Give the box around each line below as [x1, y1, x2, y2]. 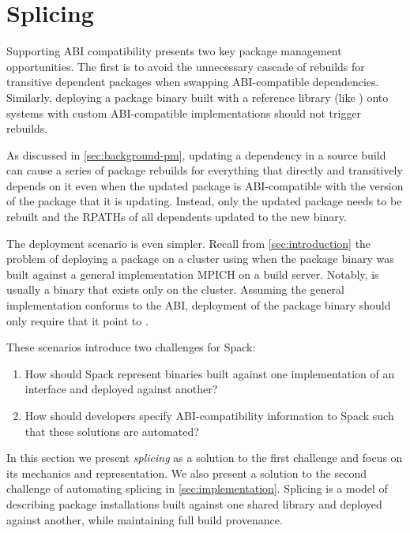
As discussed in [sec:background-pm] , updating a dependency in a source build [6, 146, 386, 163]
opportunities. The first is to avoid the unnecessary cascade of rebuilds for [6, 58, 365, 74]
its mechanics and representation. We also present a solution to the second [6, 464, 367, 481]
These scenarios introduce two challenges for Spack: [6, 339, 256, 355]
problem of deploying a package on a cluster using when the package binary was [6, 250, 394, 267]
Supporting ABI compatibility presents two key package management [6, 43, 342, 59]
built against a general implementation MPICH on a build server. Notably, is [6, 265, 379, 282]
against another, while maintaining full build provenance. [6, 511, 283, 527]
